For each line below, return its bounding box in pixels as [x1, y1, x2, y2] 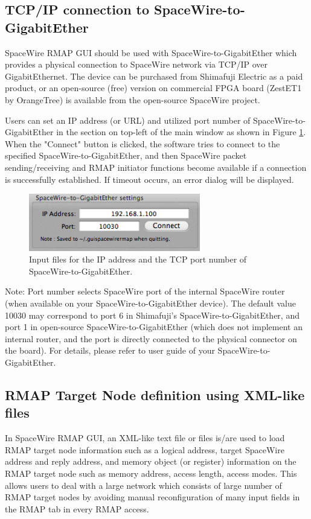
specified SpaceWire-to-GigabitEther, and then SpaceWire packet [5, 149, 247, 162]
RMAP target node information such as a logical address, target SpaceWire [5, 443, 284, 456]
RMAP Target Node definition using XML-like [5, 385, 305, 404]
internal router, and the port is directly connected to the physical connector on [5, 332, 297, 345]
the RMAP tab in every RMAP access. [5, 502, 149, 515]
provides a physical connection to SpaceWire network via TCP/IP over [5, 58, 268, 71]
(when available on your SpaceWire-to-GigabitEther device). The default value [5, 296, 296, 309]
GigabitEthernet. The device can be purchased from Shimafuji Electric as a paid [5, 69, 303, 82]
